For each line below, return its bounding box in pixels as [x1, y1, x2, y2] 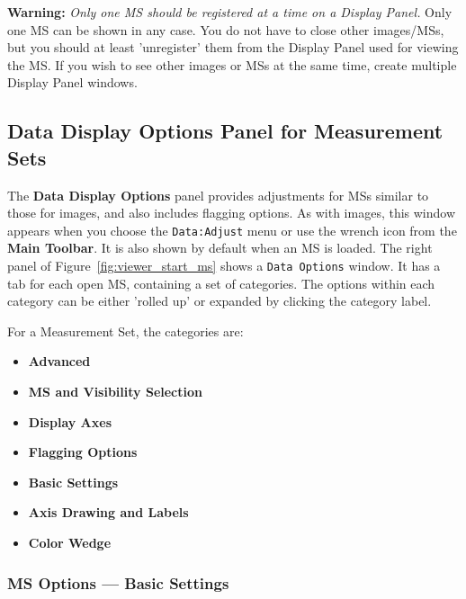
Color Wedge [28, 533, 112, 551]
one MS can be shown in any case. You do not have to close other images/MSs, [7, 20, 444, 39]
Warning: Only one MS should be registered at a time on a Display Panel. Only [7, 3, 453, 21]
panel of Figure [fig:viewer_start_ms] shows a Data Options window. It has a [7, 256, 441, 274]
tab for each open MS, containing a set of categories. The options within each [7, 273, 435, 292]
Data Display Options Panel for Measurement [7, 117, 444, 145]
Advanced [28, 352, 91, 371]
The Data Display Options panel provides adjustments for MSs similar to [7, 185, 429, 204]
